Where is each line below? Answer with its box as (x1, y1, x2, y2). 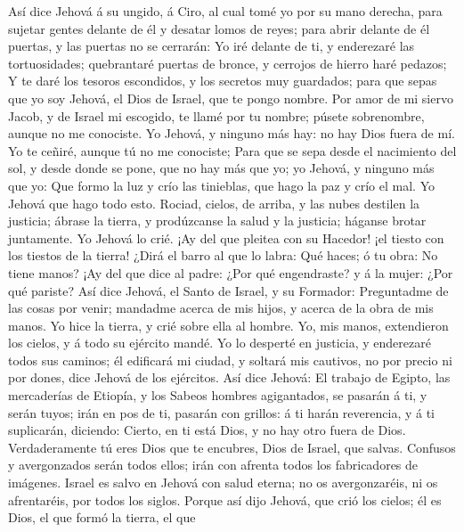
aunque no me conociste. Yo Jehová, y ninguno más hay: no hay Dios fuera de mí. (8, 124, 455, 143)
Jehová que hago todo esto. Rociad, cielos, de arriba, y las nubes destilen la (8, 193, 420, 212)
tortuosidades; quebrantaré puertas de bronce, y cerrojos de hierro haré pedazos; (8, 53, 447, 72)
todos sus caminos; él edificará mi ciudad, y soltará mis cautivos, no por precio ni (8, 350, 452, 369)
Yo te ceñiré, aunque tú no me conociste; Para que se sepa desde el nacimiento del (8, 141, 457, 160)
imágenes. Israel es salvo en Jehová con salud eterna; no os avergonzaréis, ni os (8, 473, 438, 492)
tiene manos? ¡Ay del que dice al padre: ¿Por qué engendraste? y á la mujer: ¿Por (8, 263, 453, 282)
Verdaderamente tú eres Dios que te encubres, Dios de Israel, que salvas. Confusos (8, 438, 456, 456)
